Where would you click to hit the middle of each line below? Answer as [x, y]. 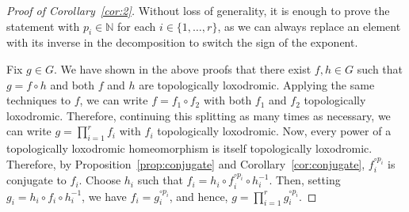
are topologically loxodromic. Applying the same [257, 84]
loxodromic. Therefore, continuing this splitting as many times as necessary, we [199, 115]
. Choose [100, 180]
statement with [43, 26]
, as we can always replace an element [309, 26]
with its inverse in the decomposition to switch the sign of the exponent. [182, 42]
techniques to [38, 100]
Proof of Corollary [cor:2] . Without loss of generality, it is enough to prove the [198, 10]
